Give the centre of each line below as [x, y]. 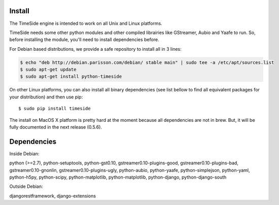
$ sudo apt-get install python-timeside [71, 77]
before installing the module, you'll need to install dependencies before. [84, 40]
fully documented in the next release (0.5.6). [56, 127]
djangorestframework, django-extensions [53, 196]
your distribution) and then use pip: [46, 97]
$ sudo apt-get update [48, 70]
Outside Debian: [26, 186]
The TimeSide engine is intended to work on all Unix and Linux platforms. [86, 23]
